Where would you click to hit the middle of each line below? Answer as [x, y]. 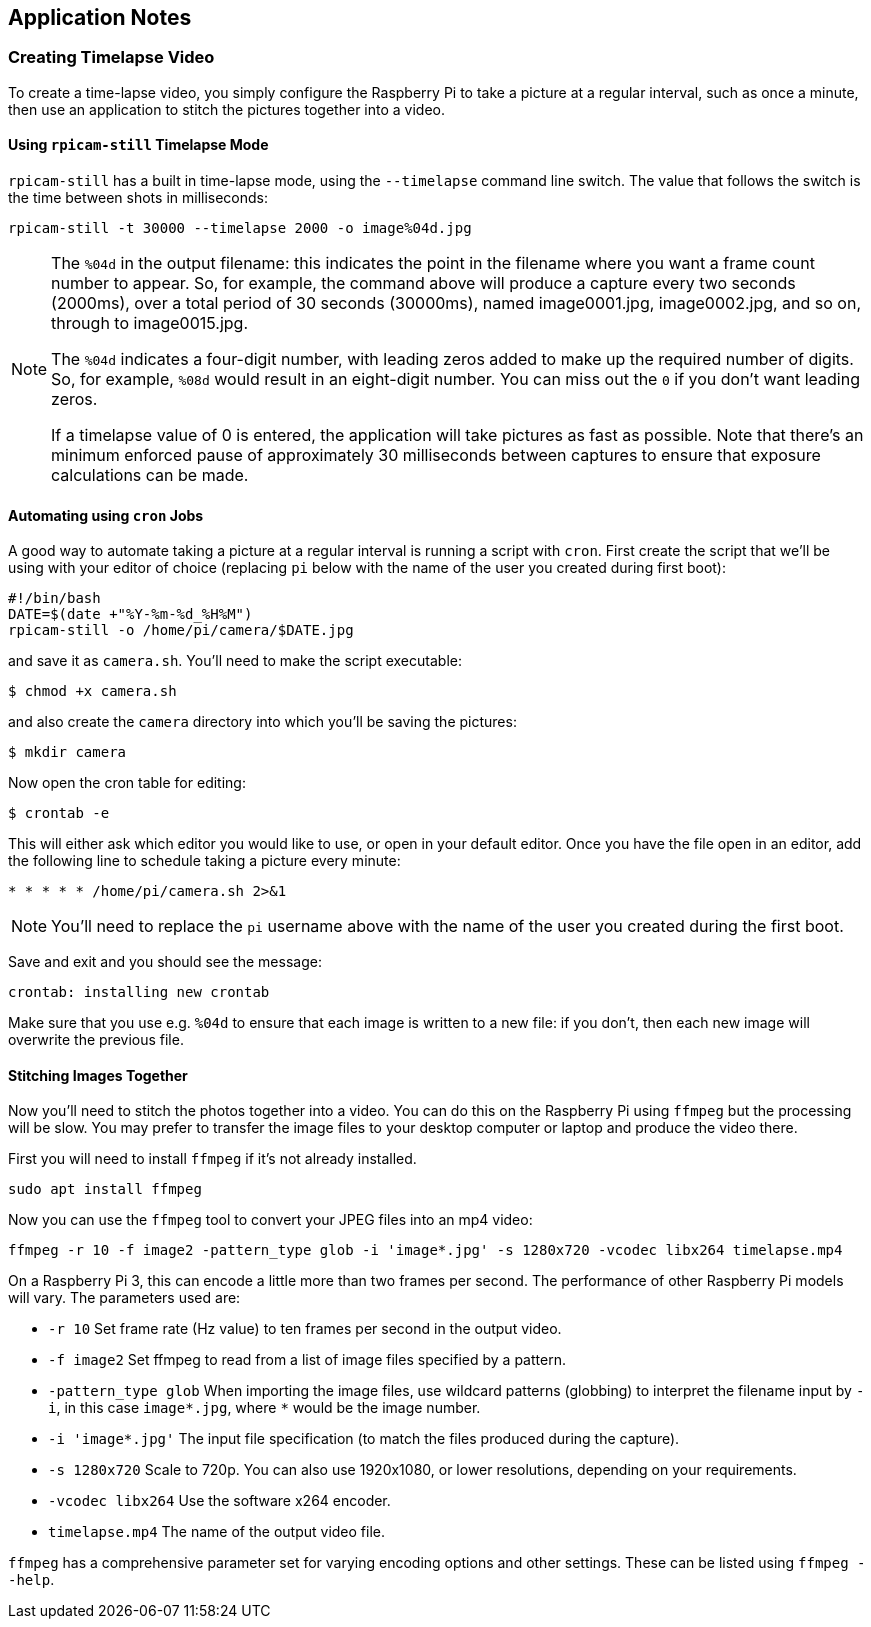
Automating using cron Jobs [106, 515]
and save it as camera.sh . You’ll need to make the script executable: [235, 661]
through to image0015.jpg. [149, 323]
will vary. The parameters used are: [124, 1298]
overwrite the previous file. [96, 1040]
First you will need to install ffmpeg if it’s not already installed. [212, 1159]
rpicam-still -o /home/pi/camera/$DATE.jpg [181, 630]
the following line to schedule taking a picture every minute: [204, 861]
